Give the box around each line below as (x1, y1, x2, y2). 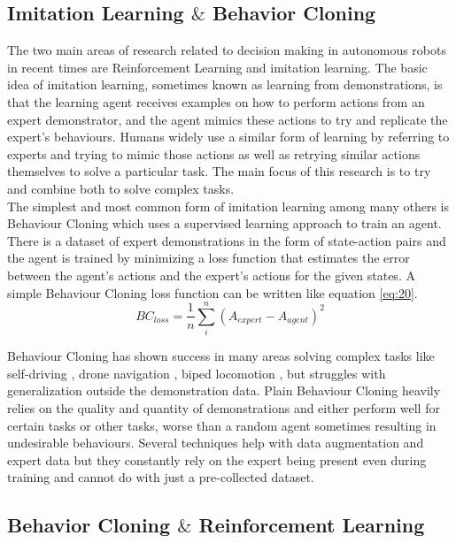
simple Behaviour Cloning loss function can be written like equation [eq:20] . (7, 283, 418, 302)
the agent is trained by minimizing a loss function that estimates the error (7, 249, 410, 267)
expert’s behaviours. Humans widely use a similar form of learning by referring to (7, 127, 450, 146)
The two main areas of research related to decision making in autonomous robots (7, 41, 446, 59)
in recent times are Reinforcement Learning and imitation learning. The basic (7, 57, 428, 76)
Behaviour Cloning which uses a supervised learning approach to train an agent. (7, 214, 442, 233)
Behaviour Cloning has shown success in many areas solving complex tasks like (7, 347, 435, 365)
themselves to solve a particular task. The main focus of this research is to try (7, 162, 431, 180)
